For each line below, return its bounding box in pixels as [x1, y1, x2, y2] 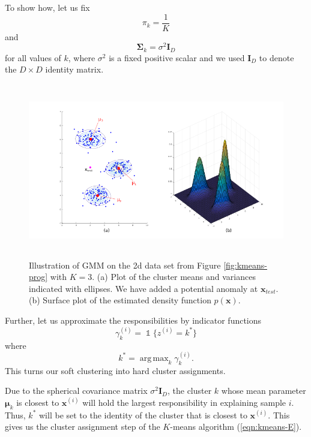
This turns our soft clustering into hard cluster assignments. [5, 364, 226, 376]
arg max [139, 354, 169, 363]
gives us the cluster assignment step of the [5, 420, 160, 433]
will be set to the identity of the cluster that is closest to [39, 408, 247, 421]
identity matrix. [45, 63, 104, 76]
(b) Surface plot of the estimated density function [29, 294, 211, 306]
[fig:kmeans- [223, 258, 267, 271]
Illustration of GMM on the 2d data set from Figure [29, 258, 221, 271]
